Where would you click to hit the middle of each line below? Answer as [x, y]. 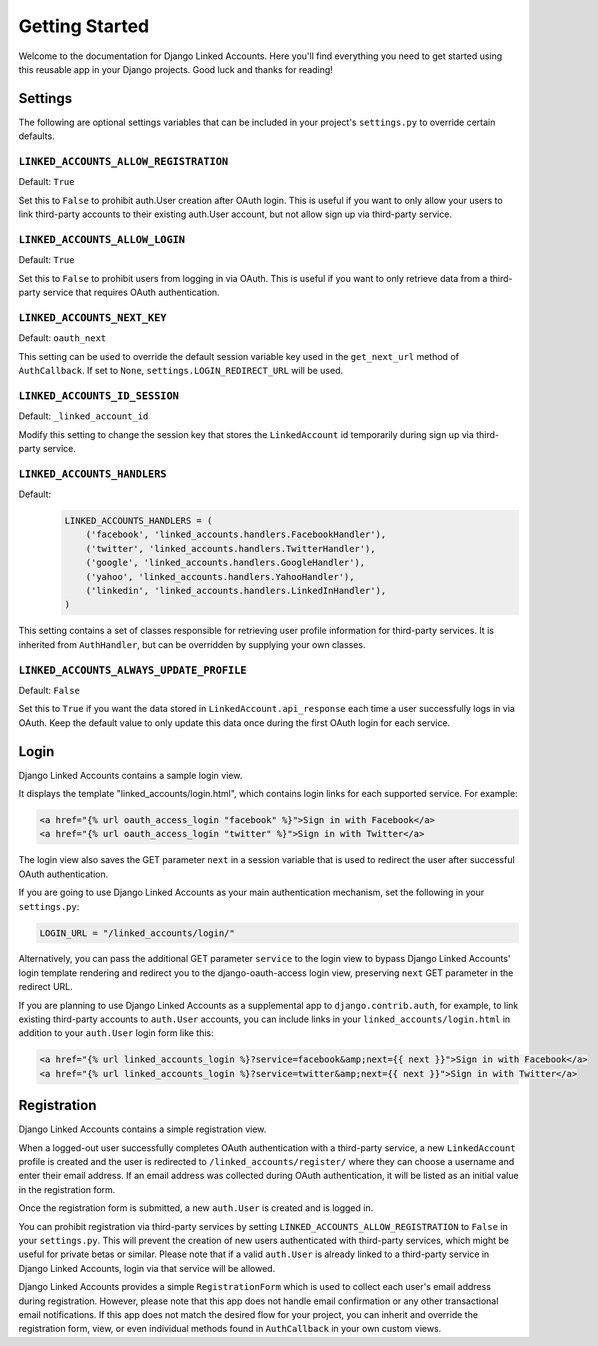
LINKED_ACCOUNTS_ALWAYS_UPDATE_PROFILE [132, 670]
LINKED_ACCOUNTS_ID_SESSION [99, 395]
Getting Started [84, 26]
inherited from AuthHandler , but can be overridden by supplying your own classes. [192, 644]
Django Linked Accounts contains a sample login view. [130, 775]
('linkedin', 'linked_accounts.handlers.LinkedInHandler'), [236, 590]
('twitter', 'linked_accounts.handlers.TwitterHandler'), [230, 548]
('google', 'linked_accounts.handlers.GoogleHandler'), [225, 563]
